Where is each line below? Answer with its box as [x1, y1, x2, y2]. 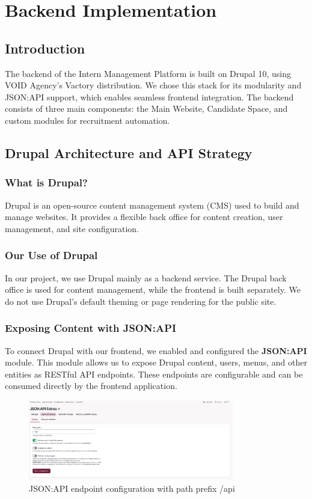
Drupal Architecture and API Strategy [5, 143, 252, 162]
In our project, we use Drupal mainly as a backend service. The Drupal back [5, 271, 287, 284]
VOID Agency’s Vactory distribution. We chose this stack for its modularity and [5, 79, 302, 91]
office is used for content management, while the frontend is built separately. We [5, 283, 301, 296]
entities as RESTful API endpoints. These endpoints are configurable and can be [5, 367, 303, 380]
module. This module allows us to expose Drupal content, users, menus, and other [5, 356, 307, 369]
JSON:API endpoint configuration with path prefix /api [29, 482, 235, 494]
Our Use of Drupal [5, 248, 98, 263]
